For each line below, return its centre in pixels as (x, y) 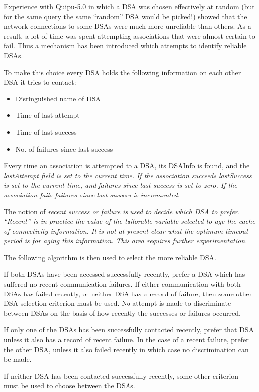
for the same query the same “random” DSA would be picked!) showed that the (126, 16)
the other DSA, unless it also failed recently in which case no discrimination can (126, 349)
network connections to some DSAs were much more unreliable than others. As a (128, 26)
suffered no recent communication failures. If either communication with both (122, 284)
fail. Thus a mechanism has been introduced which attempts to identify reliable (125, 46)
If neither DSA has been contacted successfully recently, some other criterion (121, 375)
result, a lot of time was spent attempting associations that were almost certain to (129, 36)
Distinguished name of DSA (58, 98)
